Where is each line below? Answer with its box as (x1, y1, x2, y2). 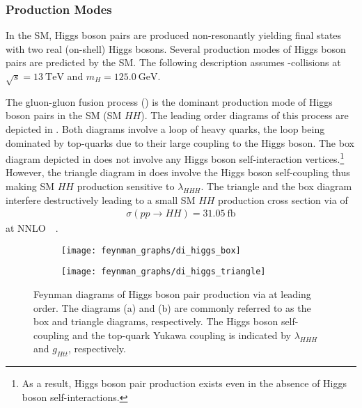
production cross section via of (218, 192, 348, 207)
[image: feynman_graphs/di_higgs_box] (61, 245, 241, 256)
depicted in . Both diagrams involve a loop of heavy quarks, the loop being (6, 121, 325, 136)
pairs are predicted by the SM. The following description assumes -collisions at (6, 55, 341, 70)
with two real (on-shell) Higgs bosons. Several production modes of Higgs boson (6, 41, 346, 56)
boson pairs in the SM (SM (6, 108, 122, 123)
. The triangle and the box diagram (200, 178, 352, 193)
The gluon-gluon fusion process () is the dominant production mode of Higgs (6, 94, 333, 109)
